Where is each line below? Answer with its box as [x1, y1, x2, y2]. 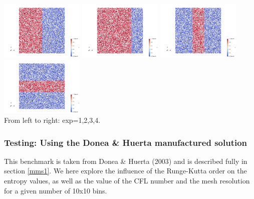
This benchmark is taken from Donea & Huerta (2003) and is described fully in [4, 155, 247, 166]
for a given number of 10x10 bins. [4, 185, 107, 195]
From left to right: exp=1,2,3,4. [4, 115, 101, 125]
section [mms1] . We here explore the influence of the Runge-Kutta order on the [4, 165, 247, 176]
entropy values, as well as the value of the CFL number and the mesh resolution [4, 175, 250, 186]
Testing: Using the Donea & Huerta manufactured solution [4, 136, 247, 148]
